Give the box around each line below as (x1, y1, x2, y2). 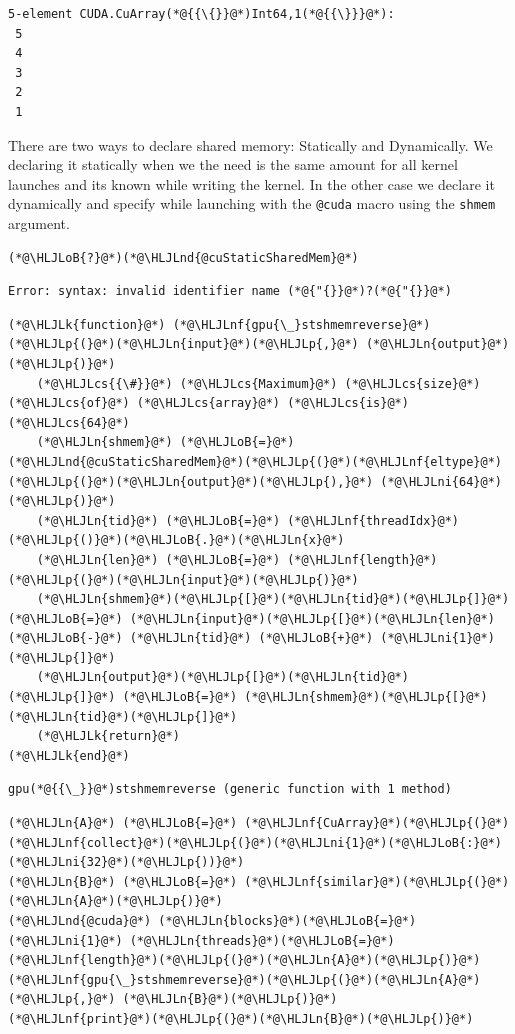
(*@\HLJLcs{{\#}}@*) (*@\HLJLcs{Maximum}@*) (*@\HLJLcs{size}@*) (36, 376, 481, 391)
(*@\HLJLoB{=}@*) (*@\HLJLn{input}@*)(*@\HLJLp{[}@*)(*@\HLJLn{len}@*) (8, 611, 495, 626)
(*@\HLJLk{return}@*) (36, 729, 180, 744)
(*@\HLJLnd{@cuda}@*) (8, 914, 152, 928)
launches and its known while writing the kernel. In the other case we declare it (8, 173, 495, 194)
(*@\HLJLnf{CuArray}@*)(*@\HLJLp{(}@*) (244, 816, 510, 831)
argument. (8, 213, 70, 233)
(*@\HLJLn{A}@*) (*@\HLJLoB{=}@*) (8, 816, 238, 831)
